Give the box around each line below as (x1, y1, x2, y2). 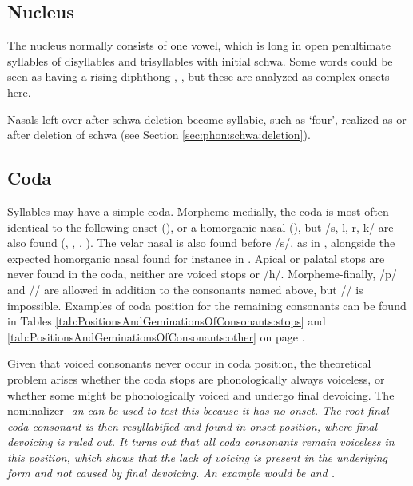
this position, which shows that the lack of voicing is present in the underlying (7, 448, 387, 465)
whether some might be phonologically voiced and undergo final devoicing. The (7, 386, 395, 403)
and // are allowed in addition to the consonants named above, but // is (7, 281, 363, 297)
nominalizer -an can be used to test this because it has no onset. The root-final (7, 402, 389, 419)
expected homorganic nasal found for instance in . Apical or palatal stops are (7, 249, 385, 266)
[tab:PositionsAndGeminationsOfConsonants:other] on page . (7, 328, 305, 345)
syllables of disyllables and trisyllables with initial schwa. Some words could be (7, 52, 393, 69)
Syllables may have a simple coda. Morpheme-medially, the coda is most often (7, 202, 389, 219)
